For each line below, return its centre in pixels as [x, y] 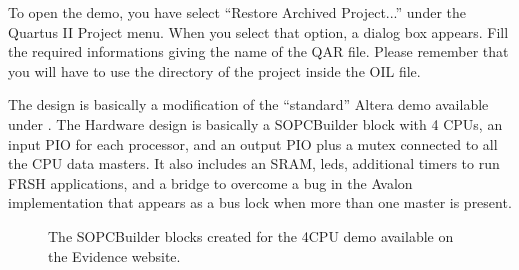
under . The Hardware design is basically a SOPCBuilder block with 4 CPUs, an [255, 123]
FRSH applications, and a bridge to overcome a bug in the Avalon [210, 182]
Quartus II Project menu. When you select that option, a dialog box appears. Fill [258, 31]
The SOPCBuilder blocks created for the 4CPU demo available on [251, 235]
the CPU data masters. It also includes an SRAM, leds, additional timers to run [254, 163]
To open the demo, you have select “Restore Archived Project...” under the [237, 12]
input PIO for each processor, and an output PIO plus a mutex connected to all [253, 143]
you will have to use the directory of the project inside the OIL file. [214, 70]
